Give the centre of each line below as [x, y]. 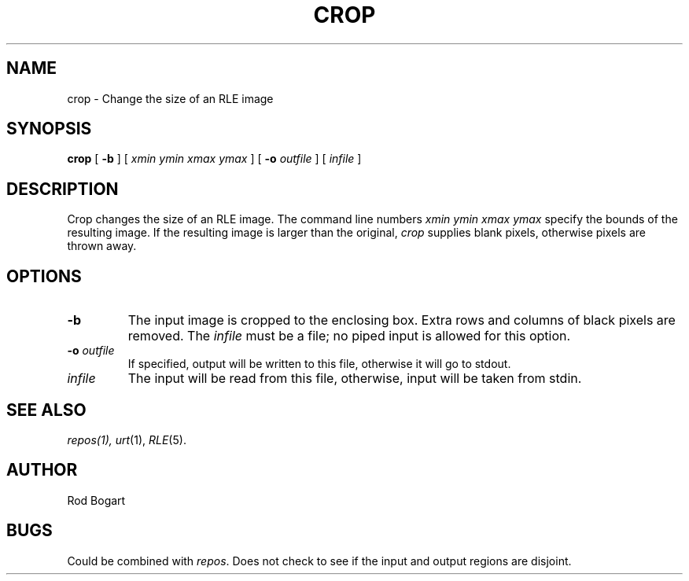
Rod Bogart [96, 500]
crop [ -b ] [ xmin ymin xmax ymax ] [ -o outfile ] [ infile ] [214, 159]
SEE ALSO [46, 410]
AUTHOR [42, 470]
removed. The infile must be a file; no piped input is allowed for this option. [349, 336]
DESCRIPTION [63, 189]
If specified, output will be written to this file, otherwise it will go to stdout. [319, 364]
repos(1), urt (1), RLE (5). [127, 439]
